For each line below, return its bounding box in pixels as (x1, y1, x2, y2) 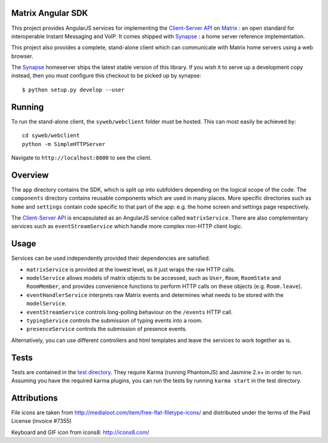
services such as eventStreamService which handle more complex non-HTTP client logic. (11, 223, 243, 230)
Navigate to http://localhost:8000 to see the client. (11, 154, 152, 161)
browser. (11, 52, 33, 60)
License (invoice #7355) (11, 417, 72, 425)
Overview (11, 170, 49, 180)
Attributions (11, 392, 58, 403)
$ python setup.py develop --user (22, 86, 125, 93)
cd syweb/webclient (22, 132, 80, 139)
